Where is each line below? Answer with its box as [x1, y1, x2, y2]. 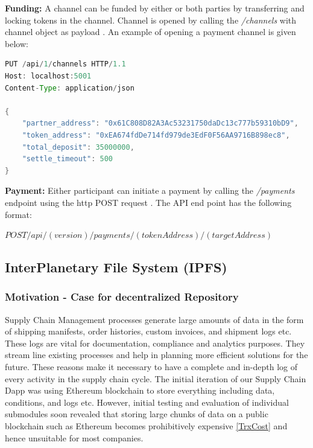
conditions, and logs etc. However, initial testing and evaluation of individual [5, 395, 289, 408]
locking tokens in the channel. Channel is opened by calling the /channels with [5, 13, 297, 26]
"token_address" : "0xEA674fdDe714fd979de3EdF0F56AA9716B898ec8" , [22, 130, 290, 139]
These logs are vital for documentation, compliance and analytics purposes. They [5, 336, 305, 349]
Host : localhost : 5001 [5, 71, 92, 80]
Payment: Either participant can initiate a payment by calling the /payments [5, 184, 295, 197]
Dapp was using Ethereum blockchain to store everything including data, [5, 384, 275, 397]
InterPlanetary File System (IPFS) [5, 258, 227, 277]
